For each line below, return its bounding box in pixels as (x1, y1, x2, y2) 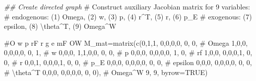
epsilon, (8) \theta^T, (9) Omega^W (4, 21, 117, 31)
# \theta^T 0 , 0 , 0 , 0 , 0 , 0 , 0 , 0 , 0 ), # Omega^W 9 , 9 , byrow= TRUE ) (4, 67, 208, 77)
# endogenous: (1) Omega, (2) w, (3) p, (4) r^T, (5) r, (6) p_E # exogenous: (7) (4, 11, 252, 21)
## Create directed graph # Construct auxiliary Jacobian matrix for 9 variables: (4, 1, 250, 11)
